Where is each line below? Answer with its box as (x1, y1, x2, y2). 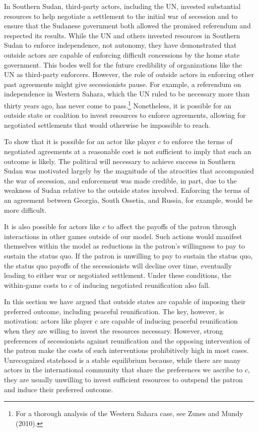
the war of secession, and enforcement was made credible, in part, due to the (4, 175, 237, 185)
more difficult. (4, 204, 47, 215)
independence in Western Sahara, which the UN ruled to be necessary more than (4, 88, 250, 99)
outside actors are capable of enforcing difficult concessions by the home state (4, 49, 240, 60)
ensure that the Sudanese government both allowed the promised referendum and (4, 20, 251, 31)
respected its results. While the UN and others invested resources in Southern (4, 30, 240, 40)
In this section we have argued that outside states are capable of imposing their (4, 296, 246, 307)
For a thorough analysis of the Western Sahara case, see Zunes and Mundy (15, 408, 243, 419)
